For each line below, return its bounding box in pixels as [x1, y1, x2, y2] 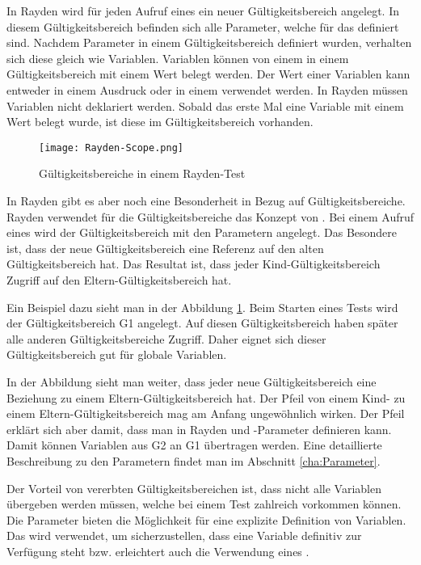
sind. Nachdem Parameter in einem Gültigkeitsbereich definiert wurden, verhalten [6, 34, 412, 51]
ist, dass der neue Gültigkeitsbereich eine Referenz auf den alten [6, 239, 324, 256]
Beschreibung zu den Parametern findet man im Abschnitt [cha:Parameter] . [6, 452, 381, 469]
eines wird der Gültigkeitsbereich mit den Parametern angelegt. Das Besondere [6, 224, 398, 241]
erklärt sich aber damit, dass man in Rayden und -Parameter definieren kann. [6, 420, 392, 437]
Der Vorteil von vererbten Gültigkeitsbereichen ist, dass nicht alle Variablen [6, 479, 382, 496]
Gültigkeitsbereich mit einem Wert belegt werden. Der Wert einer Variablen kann [6, 65, 410, 82]
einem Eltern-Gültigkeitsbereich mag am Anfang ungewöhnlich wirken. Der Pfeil [6, 405, 405, 422]
